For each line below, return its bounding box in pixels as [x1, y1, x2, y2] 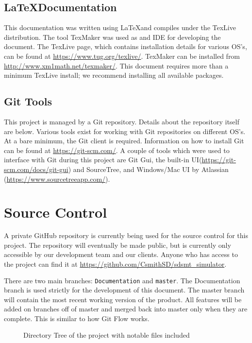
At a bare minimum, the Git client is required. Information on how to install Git [4, 136, 244, 146]
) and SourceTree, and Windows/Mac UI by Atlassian [68, 164, 229, 174]
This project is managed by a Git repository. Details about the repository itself [4, 116, 239, 126]
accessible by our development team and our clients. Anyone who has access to [4, 249, 238, 259]
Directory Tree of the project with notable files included [23, 329, 190, 340]
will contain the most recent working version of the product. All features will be [4, 294, 242, 304]
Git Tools [4, 94, 52, 109]
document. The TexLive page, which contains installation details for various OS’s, [4, 41, 247, 51]
